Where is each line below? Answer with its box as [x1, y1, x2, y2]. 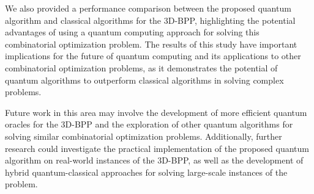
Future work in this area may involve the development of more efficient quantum [5, 106, 307, 118]
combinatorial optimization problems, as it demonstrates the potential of [5, 61, 278, 74]
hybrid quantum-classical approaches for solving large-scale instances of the [5, 165, 288, 178]
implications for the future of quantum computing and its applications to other [5, 49, 301, 62]
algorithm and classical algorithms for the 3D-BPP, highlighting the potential [5, 13, 296, 26]
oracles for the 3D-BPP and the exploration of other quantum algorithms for [5, 118, 293, 131]
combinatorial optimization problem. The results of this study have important [5, 37, 297, 50]
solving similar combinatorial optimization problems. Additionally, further [5, 129, 282, 142]
